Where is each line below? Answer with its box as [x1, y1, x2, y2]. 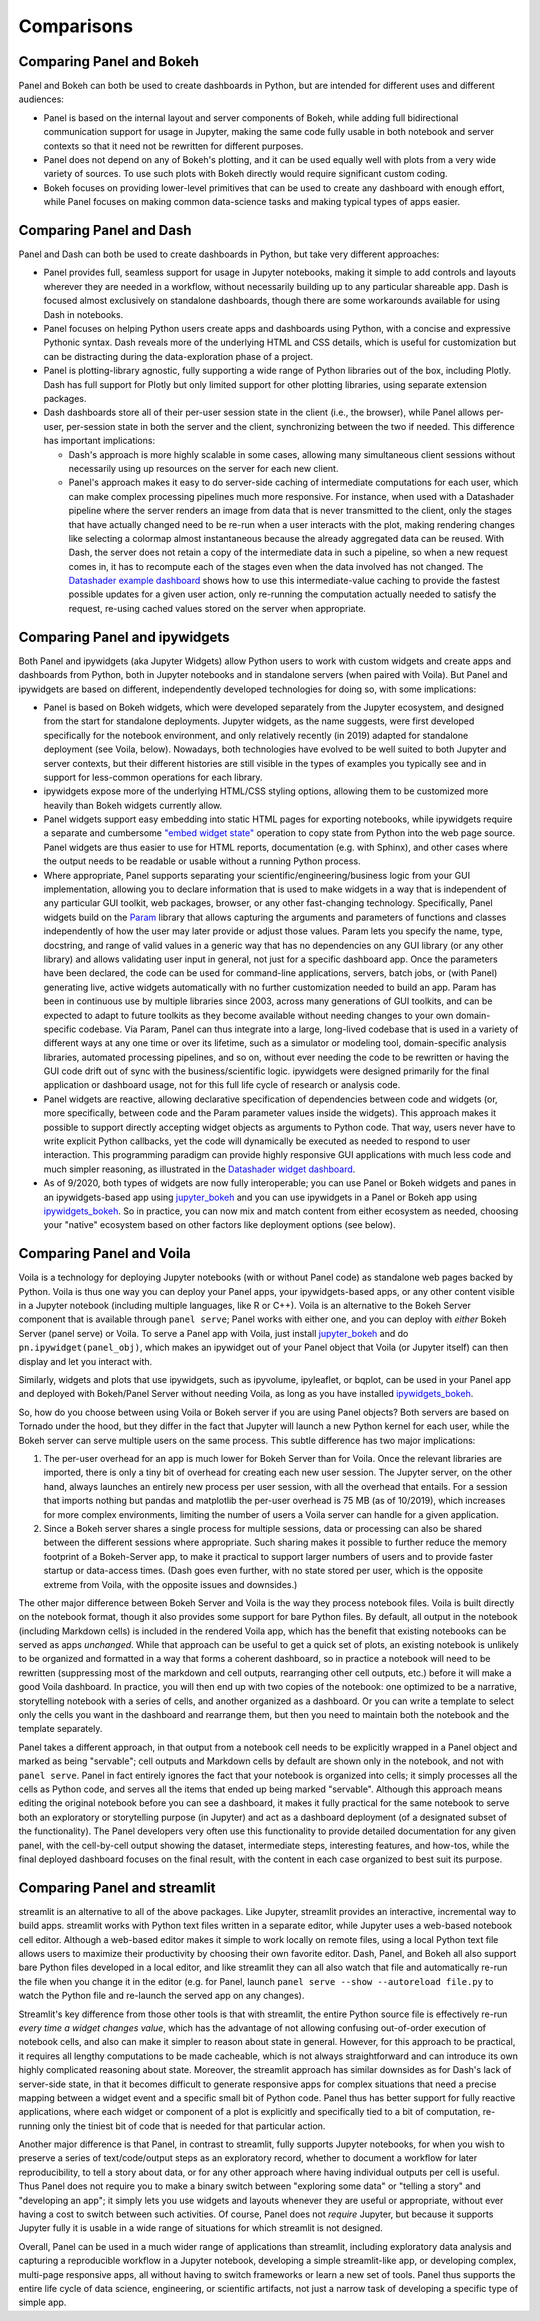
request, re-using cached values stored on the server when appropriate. [68, 602, 367, 614]
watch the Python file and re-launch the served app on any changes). [18, 1990, 305, 2002]
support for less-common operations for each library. [43, 771, 264, 783]
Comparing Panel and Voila [18, 1245, 191, 1262]
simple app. [18, 2296, 67, 2309]
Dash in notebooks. [43, 308, 124, 320]
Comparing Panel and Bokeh [18, 53, 200, 70]
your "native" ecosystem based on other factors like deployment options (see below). [43, 1219, 396, 1231]
